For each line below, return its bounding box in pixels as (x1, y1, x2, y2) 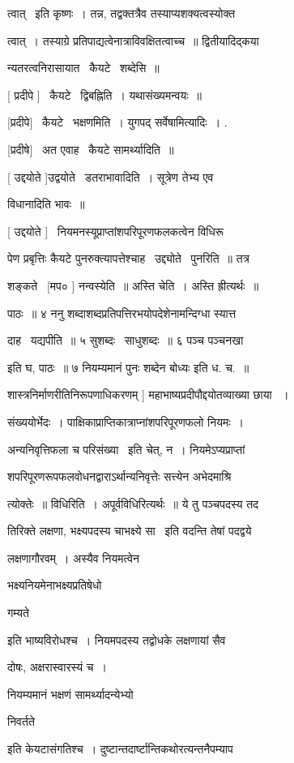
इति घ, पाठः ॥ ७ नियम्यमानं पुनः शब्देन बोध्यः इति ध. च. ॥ (7, 358, 249, 375)
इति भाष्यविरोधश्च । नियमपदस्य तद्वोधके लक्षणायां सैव (7, 631, 226, 648)
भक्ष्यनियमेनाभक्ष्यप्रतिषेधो (7, 577, 102, 594)
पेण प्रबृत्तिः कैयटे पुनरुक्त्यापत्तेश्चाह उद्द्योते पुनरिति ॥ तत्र (7, 250, 249, 267)
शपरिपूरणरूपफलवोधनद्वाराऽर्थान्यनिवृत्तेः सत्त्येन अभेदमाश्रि (7, 468, 232, 485)
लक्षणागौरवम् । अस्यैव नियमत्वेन (7, 549, 140, 566)
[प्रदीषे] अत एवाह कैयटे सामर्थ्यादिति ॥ (7, 140, 174, 157)
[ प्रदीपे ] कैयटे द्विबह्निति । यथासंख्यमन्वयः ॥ (7, 86, 202, 103)
